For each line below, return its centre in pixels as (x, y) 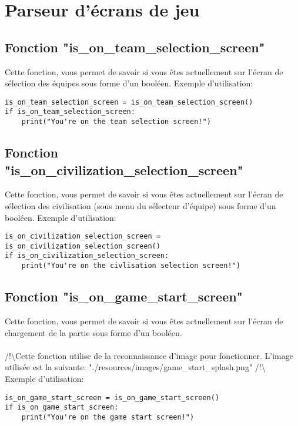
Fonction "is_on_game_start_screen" (124, 296)
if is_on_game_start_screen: (62, 407)
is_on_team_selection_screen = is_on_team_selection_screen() (129, 102)
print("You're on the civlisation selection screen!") (131, 266)
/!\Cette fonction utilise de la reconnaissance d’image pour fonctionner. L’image (149, 355)
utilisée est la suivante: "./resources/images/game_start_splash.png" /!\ (135, 367)
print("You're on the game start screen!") (108, 417)
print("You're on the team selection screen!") (116, 122)
